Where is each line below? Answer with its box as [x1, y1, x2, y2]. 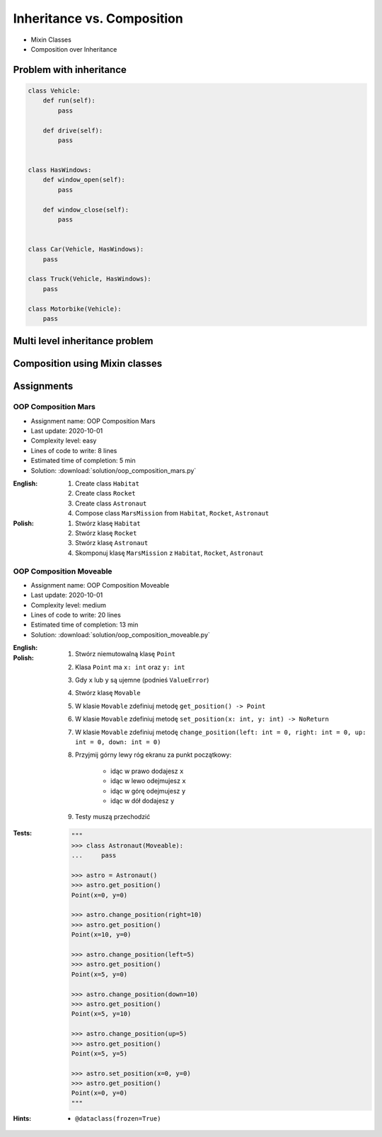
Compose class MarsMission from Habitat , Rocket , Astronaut [75, 509, 270, 518]
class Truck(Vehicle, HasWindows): [28, 275, 151, 283]
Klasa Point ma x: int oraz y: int [75, 663, 185, 671]
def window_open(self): [42, 176, 125, 184]
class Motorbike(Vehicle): [28, 304, 122, 313]
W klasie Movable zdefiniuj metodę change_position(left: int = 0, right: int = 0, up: [75, 728, 366, 736]
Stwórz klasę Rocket [75, 529, 137, 537]
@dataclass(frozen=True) [75, 1114, 161, 1122]
